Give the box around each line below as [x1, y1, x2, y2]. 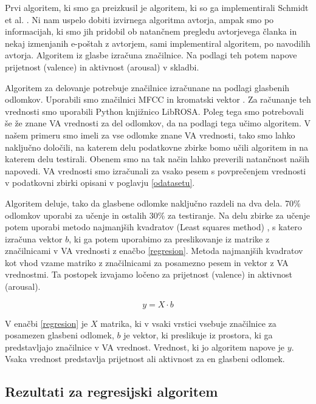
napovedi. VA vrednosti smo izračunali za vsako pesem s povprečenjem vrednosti [5, 164, 306, 177]
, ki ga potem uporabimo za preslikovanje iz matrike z [69, 232, 270, 245]
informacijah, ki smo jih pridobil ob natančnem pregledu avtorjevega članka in [5, 25, 297, 38]
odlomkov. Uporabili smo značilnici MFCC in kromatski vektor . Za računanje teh [5, 93, 311, 106]
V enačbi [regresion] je [5, 317, 88, 329]
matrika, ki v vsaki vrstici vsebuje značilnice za [100, 317, 276, 329]
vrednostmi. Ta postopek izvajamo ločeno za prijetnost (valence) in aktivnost [5, 268, 292, 281]
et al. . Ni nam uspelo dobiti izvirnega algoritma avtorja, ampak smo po [5, 13, 274, 26]
